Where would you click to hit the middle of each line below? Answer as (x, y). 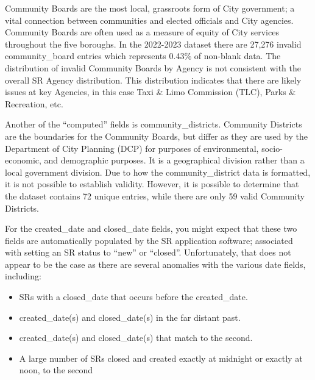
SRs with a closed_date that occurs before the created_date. (133, 297)
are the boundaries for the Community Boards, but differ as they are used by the (156, 136)
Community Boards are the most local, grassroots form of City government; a (150, 8)
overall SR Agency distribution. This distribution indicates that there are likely (153, 80)
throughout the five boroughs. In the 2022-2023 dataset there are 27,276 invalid (153, 44)
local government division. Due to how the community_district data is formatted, (158, 172)
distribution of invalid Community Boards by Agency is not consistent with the (153, 67)
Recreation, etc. (34, 103)
